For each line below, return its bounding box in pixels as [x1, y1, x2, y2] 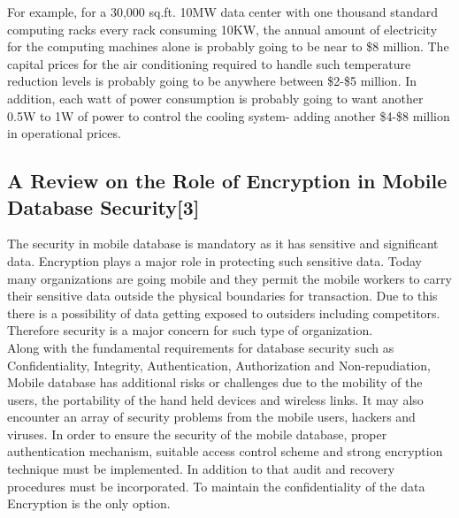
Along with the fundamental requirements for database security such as [7, 338, 394, 356]
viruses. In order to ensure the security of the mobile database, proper [7, 424, 387, 443]
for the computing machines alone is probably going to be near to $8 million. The [7, 37, 449, 56]
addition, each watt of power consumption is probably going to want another [7, 88, 424, 107]
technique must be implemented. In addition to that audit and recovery [7, 460, 395, 478]
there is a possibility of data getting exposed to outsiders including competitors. [7, 303, 440, 322]
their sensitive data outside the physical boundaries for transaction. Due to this [7, 286, 438, 305]
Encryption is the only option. [7, 494, 171, 513]
